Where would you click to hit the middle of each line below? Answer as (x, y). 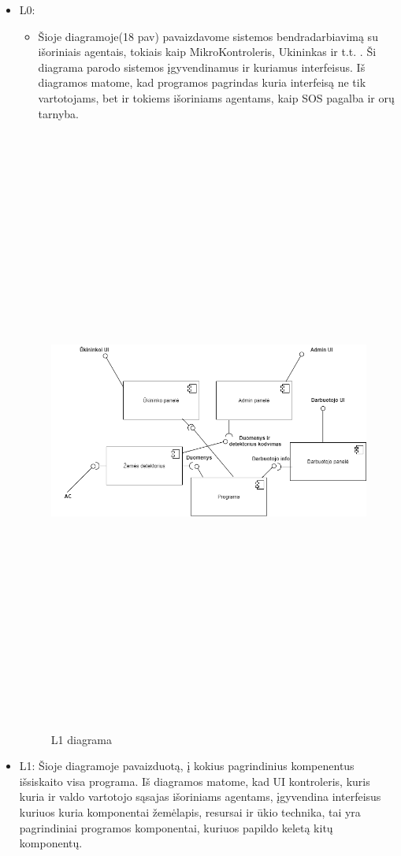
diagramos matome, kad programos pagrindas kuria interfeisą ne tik (202, 82)
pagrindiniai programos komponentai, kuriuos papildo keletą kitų (176, 827)
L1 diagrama (82, 739)
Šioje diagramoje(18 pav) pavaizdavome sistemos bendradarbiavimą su (208, 36)
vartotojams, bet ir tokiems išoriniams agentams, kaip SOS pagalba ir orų (216, 97)
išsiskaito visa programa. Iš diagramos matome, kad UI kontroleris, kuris (195, 781)
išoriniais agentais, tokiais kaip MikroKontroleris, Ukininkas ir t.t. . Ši (207, 52)
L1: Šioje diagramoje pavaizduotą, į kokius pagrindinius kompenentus (187, 766)
